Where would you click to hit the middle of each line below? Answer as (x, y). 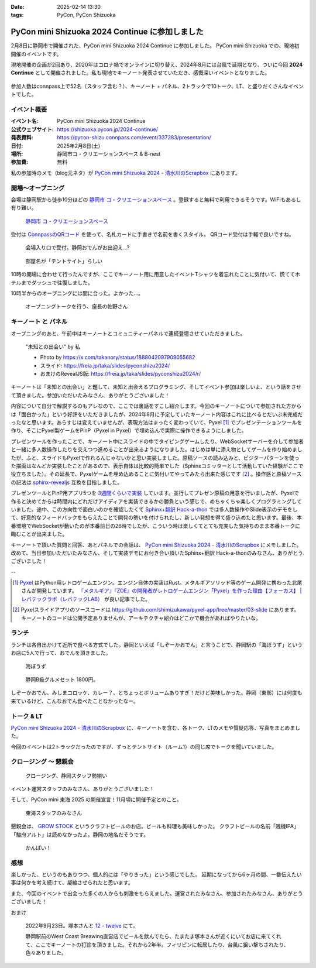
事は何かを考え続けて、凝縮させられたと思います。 (72, 883)
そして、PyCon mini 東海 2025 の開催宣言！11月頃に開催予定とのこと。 (97, 799)
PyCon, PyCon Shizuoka (86, 15)
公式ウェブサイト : (32, 129)
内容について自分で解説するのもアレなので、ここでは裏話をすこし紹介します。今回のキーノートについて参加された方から (156, 406)
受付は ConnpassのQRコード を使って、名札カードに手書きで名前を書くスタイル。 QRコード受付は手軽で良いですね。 (152, 235)
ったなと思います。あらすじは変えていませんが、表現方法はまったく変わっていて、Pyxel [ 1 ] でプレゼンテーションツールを (157, 423)
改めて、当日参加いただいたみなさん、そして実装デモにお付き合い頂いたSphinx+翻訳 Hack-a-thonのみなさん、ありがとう (157, 552)
